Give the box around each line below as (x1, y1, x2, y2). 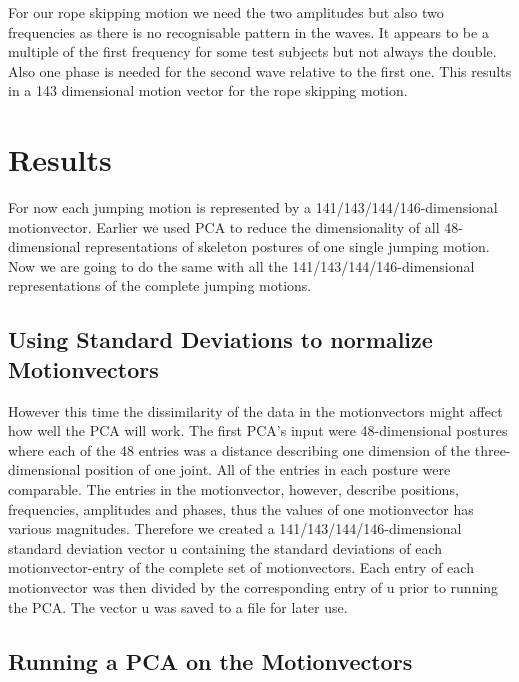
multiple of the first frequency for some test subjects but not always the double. (8, 41, 497, 62)
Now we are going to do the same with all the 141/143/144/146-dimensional (8, 255, 475, 276)
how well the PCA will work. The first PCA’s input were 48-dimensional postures (8, 420, 508, 441)
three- (474, 439, 511, 460)
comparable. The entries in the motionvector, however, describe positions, (8, 479, 459, 500)
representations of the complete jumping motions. (8, 275, 312, 296)
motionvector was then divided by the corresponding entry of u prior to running (8, 577, 499, 597)
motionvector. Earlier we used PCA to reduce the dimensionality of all (8, 216, 440, 237)
